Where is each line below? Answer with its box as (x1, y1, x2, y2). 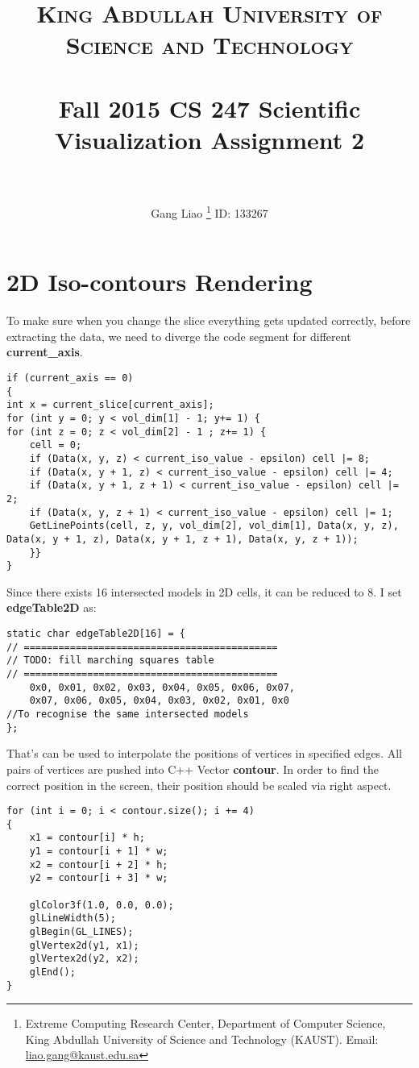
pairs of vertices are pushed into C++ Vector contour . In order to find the (6, 760, 380, 777)
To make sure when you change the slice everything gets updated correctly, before (6, 312, 411, 329)
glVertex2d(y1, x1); (29, 939, 139, 951)
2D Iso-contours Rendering (6, 265, 313, 298)
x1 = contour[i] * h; (29, 832, 145, 844)
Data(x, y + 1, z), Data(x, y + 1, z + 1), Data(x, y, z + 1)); (6, 533, 359, 545)
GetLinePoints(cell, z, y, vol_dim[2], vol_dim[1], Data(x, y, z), (29, 520, 399, 532)
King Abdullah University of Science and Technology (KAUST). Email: (25, 1030, 379, 1047)
